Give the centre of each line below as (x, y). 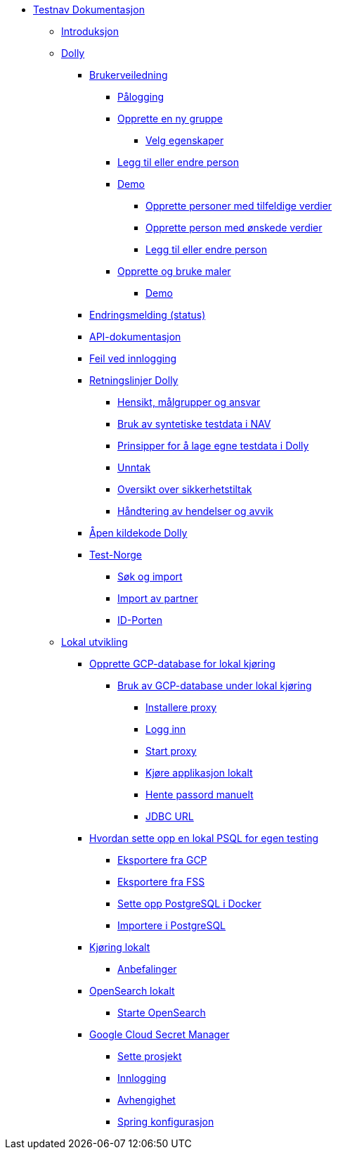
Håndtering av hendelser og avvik (195, 511)
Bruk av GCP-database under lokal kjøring (215, 685)
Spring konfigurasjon (166, 1122)
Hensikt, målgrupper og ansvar (189, 402)
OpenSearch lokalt (132, 991)
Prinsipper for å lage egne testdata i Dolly (213, 446)
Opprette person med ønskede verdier (234, 228)
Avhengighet (147, 1100)
